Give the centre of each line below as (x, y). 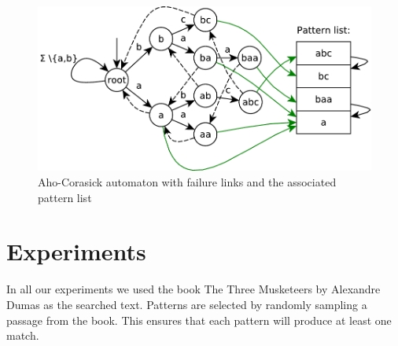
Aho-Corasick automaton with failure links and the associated (187, 182)
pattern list (65, 197)
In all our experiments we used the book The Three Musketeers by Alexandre (193, 289)
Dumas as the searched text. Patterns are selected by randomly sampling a (187, 304)
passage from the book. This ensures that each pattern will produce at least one (199, 320)
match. (23, 335)
